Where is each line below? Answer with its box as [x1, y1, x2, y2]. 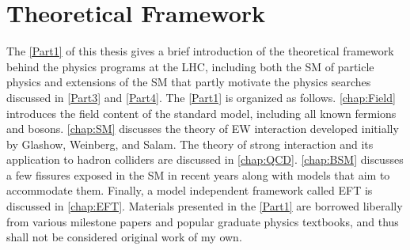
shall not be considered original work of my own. [6, 229, 242, 245]
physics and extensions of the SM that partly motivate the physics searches [6, 74, 371, 90]
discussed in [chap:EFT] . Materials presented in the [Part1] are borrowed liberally [6, 198, 403, 214]
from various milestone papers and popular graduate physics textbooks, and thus [6, 213, 399, 229]
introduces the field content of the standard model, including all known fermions [6, 104, 397, 121]
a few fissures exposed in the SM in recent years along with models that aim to [6, 166, 390, 183]
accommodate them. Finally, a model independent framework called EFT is [6, 182, 373, 199]
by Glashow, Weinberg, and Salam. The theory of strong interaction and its [6, 135, 374, 152]
